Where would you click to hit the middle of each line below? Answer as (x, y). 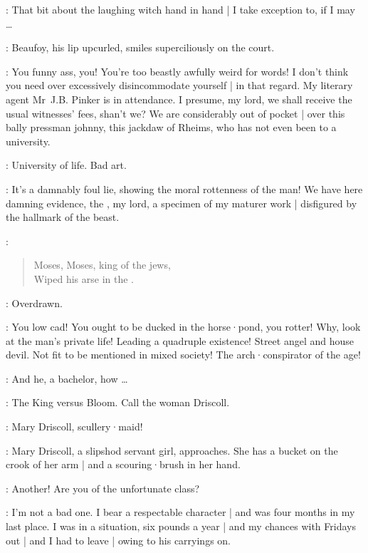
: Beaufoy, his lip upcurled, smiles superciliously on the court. (140, 47)
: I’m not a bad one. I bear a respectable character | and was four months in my (180, 512)
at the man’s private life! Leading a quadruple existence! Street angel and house (180, 340)
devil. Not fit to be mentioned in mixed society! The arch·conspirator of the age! (183, 355)
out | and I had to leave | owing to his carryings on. (119, 540)
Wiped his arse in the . (84, 278)
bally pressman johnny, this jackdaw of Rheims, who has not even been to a (171, 127)
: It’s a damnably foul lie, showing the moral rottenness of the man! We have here (184, 188)
